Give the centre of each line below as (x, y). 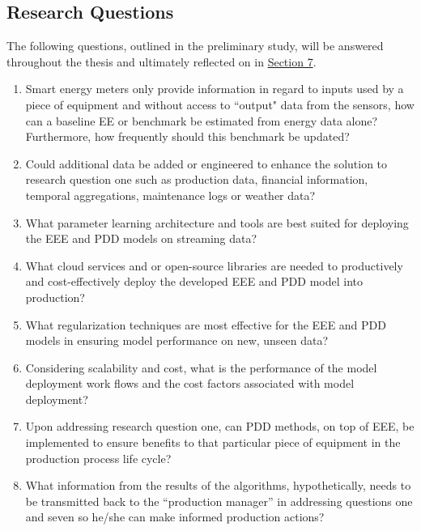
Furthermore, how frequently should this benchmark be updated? (187, 136)
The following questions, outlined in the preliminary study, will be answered (195, 46)
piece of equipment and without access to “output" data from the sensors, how (220, 104)
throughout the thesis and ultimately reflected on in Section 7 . (162, 61)
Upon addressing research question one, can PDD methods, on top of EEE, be (220, 426)
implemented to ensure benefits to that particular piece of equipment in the (213, 442)
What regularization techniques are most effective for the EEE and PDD (206, 324)
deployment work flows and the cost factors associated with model (190, 383)
